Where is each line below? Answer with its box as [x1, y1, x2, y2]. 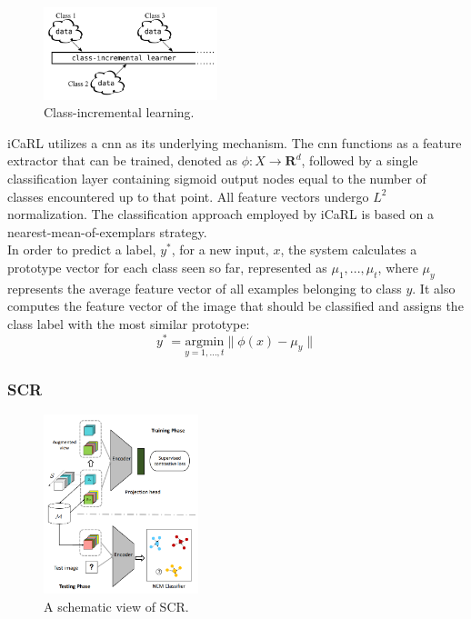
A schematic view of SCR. [44, 596, 189, 615]
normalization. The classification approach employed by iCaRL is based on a [7, 205, 434, 224]
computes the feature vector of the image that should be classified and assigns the [7, 296, 464, 315]
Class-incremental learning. [44, 103, 195, 122]
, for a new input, [171, 240, 269, 259]
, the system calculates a [280, 240, 417, 259]
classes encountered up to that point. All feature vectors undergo [7, 186, 369, 205]
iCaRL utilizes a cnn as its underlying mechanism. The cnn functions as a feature [7, 133, 462, 152]
